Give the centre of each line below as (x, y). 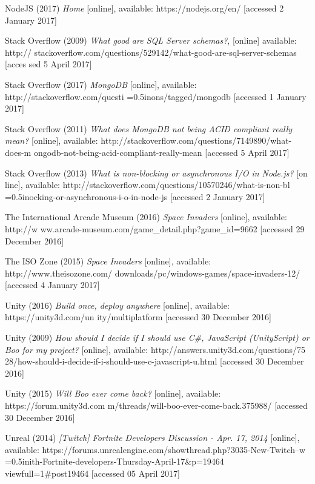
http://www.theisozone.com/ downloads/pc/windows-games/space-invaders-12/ (153, 273)
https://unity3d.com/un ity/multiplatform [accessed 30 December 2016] (138, 317)
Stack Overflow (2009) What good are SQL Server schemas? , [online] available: (151, 40)
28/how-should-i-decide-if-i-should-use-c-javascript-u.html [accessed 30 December (154, 361)
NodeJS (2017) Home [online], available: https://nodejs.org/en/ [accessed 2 (144, 8)
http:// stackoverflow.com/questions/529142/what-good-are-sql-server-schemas (151, 52)
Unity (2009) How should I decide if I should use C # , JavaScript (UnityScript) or (157, 338)
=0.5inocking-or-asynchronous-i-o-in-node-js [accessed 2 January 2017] (135, 196)
